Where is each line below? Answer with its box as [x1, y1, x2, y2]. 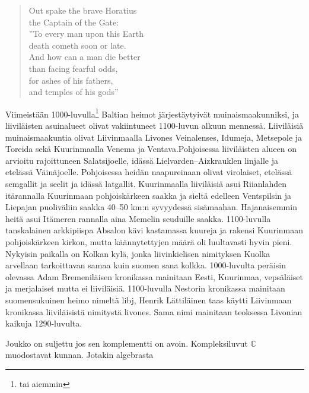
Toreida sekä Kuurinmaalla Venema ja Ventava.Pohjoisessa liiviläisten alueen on [5, 142, 297, 155]
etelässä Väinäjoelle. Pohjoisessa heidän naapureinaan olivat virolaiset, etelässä [5, 166, 292, 178]
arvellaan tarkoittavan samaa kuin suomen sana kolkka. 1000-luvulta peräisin [5, 259, 286, 271]
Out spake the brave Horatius [28, 4, 137, 16]
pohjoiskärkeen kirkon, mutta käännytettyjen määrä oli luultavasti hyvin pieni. [5, 235, 292, 248]
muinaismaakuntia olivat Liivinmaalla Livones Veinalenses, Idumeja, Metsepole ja [5, 131, 302, 143]
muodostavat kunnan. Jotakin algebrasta [5, 348, 154, 361]
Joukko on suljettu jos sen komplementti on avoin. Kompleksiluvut [5, 337, 248, 349]
